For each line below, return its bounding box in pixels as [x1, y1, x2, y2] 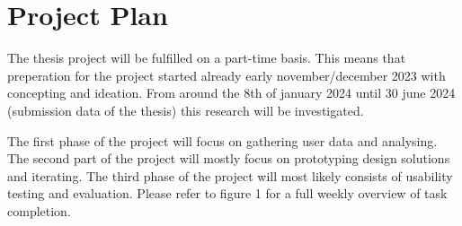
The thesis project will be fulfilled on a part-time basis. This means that [7, 48, 406, 67]
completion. [7, 201, 71, 220]
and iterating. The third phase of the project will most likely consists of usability [7, 166, 453, 185]
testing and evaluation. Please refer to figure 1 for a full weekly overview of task [7, 184, 448, 203]
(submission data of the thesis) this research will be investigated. [7, 100, 364, 119]
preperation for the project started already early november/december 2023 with [7, 65, 446, 84]
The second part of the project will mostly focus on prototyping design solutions [7, 149, 450, 168]
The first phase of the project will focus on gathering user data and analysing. [7, 131, 438, 150]
